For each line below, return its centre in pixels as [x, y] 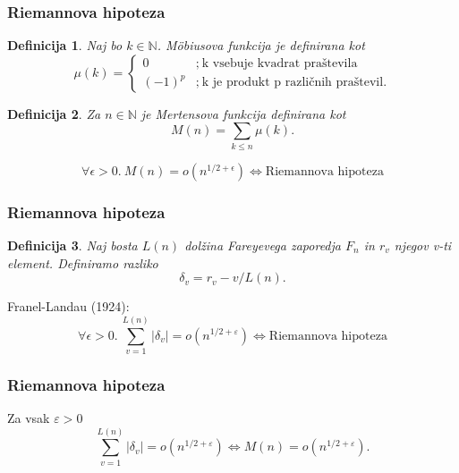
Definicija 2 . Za [54, 113]
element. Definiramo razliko [83, 262]
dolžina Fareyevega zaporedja [263, 245]
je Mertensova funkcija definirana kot [243, 113]
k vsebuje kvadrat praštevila [280, 63]
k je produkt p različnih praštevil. [294, 83]
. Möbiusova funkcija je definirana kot [261, 45]
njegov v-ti [423, 245]
